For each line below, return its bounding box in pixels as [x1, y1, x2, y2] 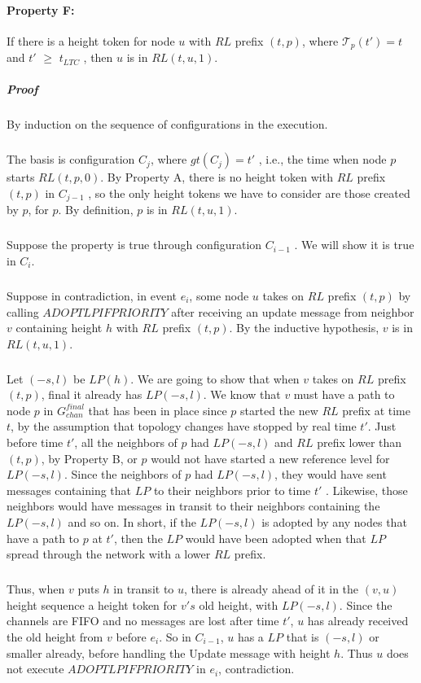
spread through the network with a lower [7, 545, 211, 563]
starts [7, 169, 35, 186]
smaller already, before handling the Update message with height [7, 644, 331, 661]
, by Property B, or [41, 449, 138, 466]
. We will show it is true [294, 236, 414, 253]
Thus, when [7, 580, 65, 598]
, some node [189, 287, 249, 304]
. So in [159, 628, 191, 645]
